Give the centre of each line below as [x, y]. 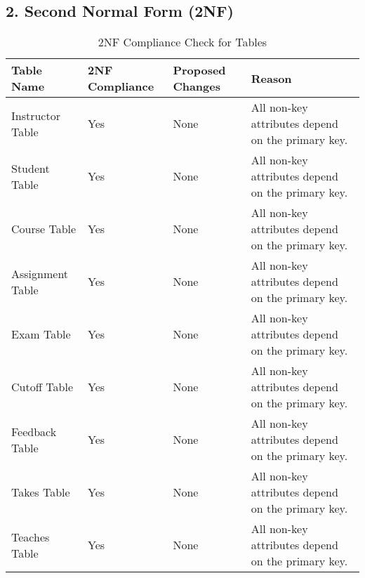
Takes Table [41, 492]
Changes [197, 86]
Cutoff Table [42, 387]
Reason [271, 78]
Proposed [199, 70]
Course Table [44, 229]
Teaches [31, 537]
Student [31, 168]
